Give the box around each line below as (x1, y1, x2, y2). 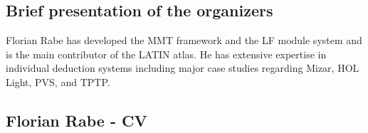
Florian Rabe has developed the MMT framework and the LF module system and (6, 33, 362, 48)
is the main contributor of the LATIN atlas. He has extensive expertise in (6, 46, 327, 61)
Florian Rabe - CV (6, 109, 147, 131)
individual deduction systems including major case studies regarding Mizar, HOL (6, 60, 359, 75)
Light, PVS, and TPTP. (6, 74, 110, 89)
